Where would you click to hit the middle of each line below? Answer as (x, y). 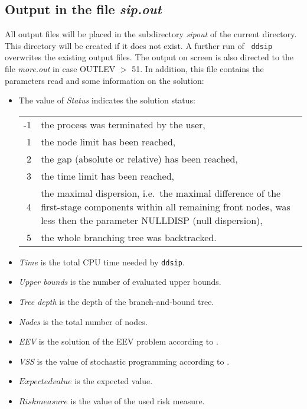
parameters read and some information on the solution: (104, 80)
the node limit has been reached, (108, 141)
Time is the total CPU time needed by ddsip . (102, 262)
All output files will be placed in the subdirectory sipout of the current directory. (151, 34)
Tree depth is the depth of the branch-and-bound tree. (116, 302)
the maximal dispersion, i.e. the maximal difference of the (161, 193)
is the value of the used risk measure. (138, 401)
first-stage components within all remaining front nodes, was (166, 206)
